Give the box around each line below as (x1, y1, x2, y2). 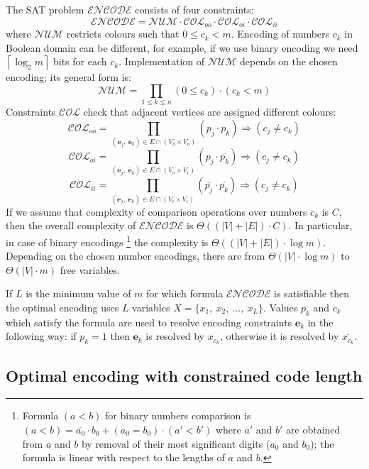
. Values (263, 299, 298, 314)
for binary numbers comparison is (105, 408, 251, 423)
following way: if (6, 329, 77, 343)
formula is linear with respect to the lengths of (22, 450, 225, 465)
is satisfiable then (274, 286, 350, 301)
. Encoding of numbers (231, 26, 330, 41)
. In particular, (288, 218, 353, 233)
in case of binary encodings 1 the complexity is (6, 232, 209, 249)
